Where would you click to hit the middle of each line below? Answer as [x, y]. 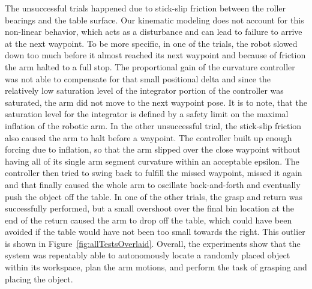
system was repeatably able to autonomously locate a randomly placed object [148, 255]
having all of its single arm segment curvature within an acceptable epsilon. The [152, 161]
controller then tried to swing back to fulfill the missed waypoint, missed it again [154, 173]
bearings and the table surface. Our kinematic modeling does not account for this [154, 20]
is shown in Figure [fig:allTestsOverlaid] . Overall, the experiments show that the [153, 243]
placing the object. [39, 278]
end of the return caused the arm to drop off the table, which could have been [148, 220]
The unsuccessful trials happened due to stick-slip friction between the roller [145, 8]
